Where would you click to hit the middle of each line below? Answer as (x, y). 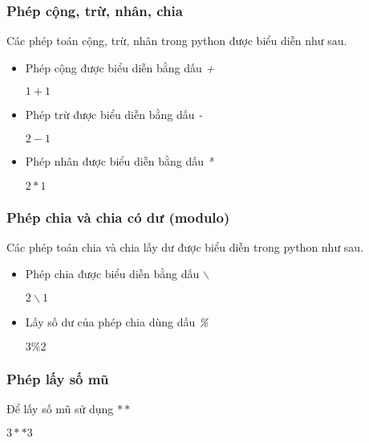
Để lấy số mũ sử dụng (60, 408)
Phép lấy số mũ (58, 378)
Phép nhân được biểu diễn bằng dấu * (119, 161)
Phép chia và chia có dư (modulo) (118, 217)
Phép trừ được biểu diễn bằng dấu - (114, 115)
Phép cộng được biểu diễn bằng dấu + (120, 67)
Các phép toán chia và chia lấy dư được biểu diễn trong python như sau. (185, 246)
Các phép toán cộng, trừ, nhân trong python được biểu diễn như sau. (177, 41)
